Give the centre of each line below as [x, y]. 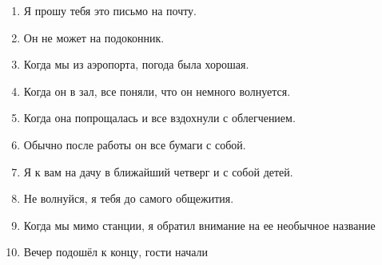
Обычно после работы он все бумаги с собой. [135, 144]
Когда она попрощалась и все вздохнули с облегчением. [159, 118]
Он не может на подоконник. [94, 37]
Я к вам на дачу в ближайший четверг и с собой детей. [158, 171]
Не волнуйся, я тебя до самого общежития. [129, 198]
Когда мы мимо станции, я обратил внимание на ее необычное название [199, 225]
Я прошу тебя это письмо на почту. [110, 10]
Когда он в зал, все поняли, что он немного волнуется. [157, 91]
